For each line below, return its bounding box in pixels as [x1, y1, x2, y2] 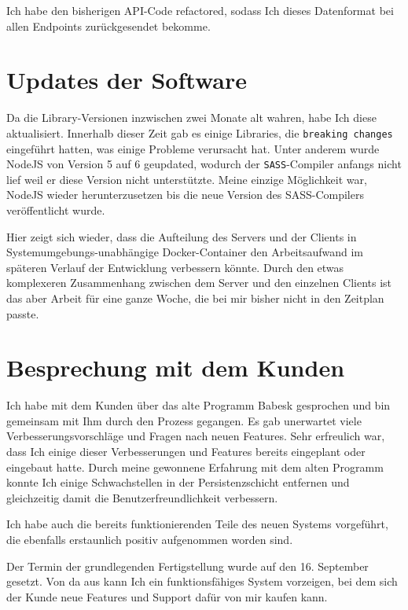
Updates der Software [6, 64, 247, 96]
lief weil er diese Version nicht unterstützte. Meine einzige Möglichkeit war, [6, 171, 367, 187]
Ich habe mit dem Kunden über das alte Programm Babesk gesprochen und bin [6, 397, 391, 413]
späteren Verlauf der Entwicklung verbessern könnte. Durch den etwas [6, 259, 344, 275]
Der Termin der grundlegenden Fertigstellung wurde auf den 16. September [6, 557, 369, 574]
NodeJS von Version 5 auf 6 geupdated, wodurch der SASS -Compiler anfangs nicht [6, 156, 402, 172]
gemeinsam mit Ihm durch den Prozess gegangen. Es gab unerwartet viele [6, 412, 362, 428]
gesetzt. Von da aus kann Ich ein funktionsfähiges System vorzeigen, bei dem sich [6, 573, 398, 590]
